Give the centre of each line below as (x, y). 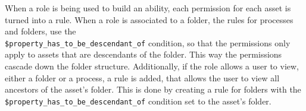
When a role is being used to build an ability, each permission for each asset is (148, 8)
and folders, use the (40, 31)
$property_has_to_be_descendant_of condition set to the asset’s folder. (138, 101)
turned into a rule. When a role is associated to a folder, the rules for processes (149, 19)
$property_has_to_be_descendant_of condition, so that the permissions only (148, 42)
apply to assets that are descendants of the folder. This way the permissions (143, 54)
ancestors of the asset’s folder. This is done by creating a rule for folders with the (153, 89)
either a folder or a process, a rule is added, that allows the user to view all (142, 77)
